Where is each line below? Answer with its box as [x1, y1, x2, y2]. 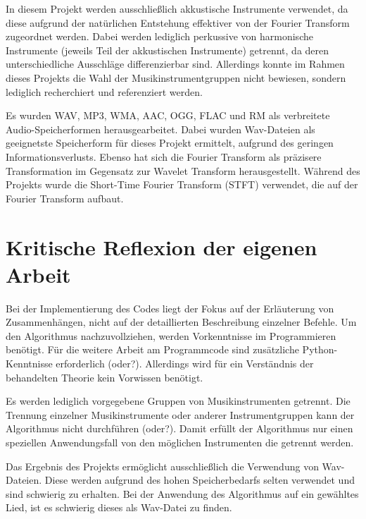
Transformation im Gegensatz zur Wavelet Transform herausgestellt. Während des [6, 163, 360, 178]
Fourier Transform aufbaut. [6, 190, 124, 205]
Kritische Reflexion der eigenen [6, 232, 317, 261]
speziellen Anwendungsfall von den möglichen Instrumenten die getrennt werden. [6, 434, 354, 449]
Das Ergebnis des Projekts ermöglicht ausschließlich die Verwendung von [6, 458, 319, 473]
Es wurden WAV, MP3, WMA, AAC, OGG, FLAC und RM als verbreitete [6, 108, 330, 123]
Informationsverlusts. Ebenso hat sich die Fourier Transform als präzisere [6, 149, 322, 164]
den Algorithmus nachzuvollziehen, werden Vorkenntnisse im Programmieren [6, 328, 336, 343]
